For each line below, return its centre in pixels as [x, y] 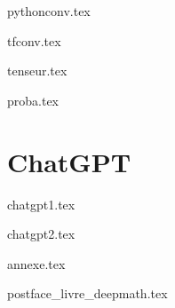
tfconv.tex [34, 40]
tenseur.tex [37, 71]
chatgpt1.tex [41, 204]
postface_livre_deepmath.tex [87, 293]
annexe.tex [36, 263]
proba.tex [33, 100]
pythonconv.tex [49, 11]
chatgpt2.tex [41, 234]
